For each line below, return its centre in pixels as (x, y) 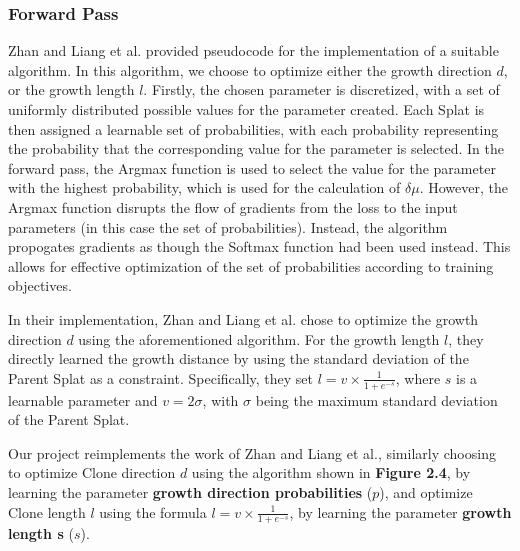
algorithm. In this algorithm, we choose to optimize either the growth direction (250, 69)
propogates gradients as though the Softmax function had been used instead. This (259, 246)
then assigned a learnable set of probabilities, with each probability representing (253, 128)
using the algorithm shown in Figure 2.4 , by (331, 472)
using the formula (153, 511)
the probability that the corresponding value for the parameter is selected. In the (256, 148)
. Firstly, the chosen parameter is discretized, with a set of (321, 89)
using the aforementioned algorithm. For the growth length (259, 338)
